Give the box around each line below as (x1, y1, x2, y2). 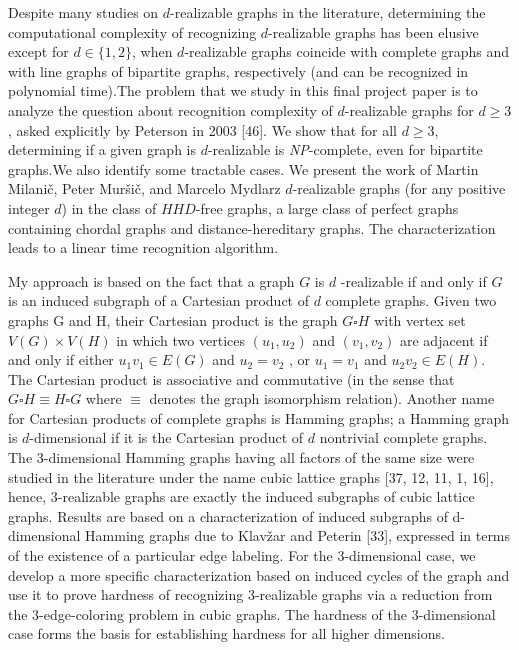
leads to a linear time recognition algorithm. (8, 237, 279, 258)
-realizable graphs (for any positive (292, 178, 506, 199)
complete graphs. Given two (325, 290, 497, 311)
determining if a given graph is (8, 139, 197, 160)
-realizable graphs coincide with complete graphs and (184, 41, 509, 62)
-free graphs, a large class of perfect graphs (195, 197, 459, 218)
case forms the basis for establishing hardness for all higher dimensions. (8, 623, 445, 644)
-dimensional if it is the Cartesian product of (29, 427, 304, 448)
